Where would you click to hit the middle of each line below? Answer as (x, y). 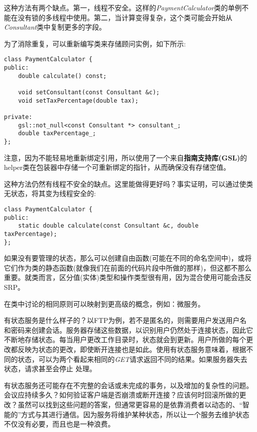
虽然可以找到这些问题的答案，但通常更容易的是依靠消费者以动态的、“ (130, 404)
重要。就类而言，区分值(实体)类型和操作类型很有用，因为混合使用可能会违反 (128, 277)
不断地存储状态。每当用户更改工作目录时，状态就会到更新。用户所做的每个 (125, 339)
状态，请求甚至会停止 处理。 (50, 369)
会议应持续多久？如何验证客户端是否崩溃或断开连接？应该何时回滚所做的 (122, 395)
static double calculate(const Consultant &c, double (108, 226)
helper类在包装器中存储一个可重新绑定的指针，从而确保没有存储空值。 (117, 167)
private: (18, 117)
